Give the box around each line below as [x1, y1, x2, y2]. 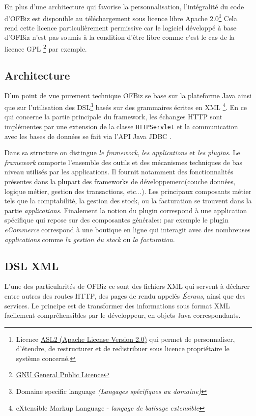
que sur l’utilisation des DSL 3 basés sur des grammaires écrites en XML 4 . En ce [4, 101, 247, 112]
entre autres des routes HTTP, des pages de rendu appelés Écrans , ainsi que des [4, 290, 246, 301]
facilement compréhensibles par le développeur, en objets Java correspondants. [4, 310, 241, 320]
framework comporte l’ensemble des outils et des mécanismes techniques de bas [4, 157, 242, 167]
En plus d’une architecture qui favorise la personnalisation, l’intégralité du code [4, 1, 244, 11]
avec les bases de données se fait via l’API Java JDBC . [4, 131, 172, 141]
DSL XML [4, 258, 59, 273]
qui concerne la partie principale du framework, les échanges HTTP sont [4, 111, 223, 122]
